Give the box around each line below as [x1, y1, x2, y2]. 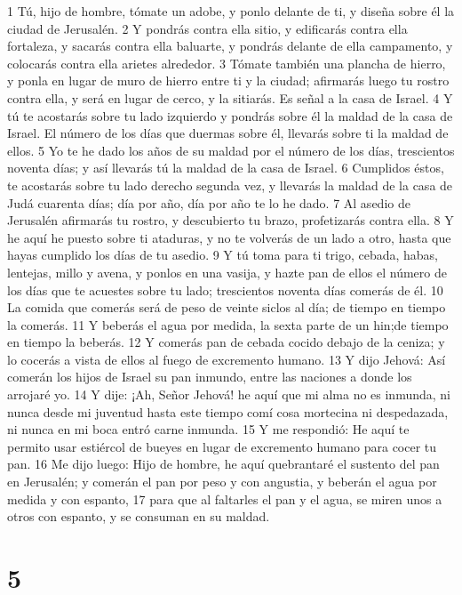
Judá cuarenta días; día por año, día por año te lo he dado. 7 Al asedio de [7, 193, 410, 212]
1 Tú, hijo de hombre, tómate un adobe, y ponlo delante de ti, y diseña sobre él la [7, 2, 455, 20]
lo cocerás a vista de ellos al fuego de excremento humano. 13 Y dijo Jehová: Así [7, 350, 446, 368]
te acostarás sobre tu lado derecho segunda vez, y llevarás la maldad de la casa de [7, 175, 453, 194]
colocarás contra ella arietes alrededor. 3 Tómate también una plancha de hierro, [7, 53, 446, 72]
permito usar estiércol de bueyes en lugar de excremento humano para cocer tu [7, 437, 437, 455]
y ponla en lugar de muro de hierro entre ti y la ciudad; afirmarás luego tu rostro [7, 71, 450, 90]
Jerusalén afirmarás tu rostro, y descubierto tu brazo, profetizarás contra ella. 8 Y [7, 211, 454, 229]
